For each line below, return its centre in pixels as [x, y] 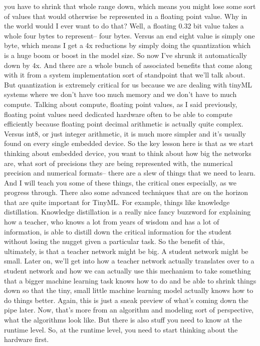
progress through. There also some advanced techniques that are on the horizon [126, 192]
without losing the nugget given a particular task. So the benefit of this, [114, 241]
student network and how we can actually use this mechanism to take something [127, 271]
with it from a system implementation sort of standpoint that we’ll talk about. [125, 75]
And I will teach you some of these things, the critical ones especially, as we [120, 182]
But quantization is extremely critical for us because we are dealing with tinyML [128, 84]
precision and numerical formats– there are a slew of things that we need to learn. [130, 173]
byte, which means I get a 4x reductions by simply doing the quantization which [127, 45]
